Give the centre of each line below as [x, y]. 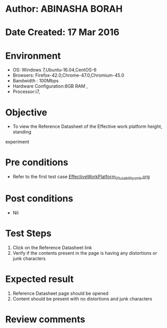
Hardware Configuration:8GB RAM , [50, 86]
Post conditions [39, 199]
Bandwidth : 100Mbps [35, 81]
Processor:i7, [26, 92]
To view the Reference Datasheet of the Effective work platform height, [87, 126]
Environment [33, 56]
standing [22, 132]
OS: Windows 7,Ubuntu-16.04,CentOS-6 [55, 70]
